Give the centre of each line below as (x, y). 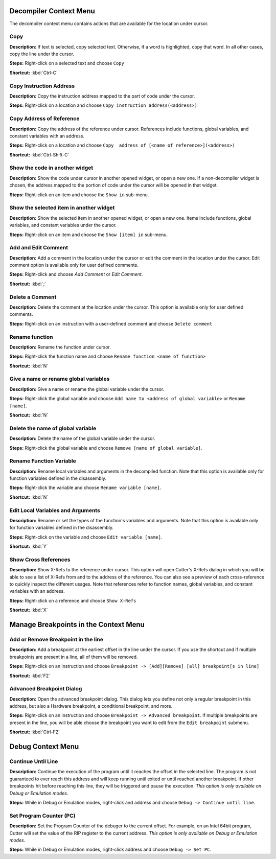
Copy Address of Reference (44, 119)
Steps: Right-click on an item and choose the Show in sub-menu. (79, 195)
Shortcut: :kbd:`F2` (30, 676)
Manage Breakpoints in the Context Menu (77, 625)
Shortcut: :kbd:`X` (29, 610)
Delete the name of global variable (53, 428)
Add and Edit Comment (39, 248)
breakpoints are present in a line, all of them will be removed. (74, 657)
